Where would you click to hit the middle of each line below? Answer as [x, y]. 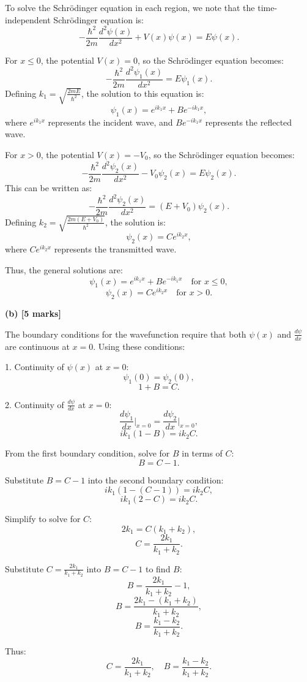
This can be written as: [49, 187]
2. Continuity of [35, 404]
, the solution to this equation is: [143, 93]
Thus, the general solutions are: [64, 269]
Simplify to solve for [43, 519]
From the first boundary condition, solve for [87, 453]
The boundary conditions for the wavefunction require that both [126, 334]
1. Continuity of [35, 367]
